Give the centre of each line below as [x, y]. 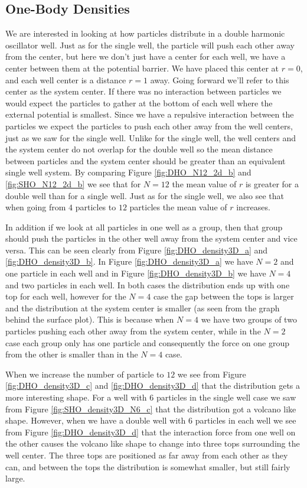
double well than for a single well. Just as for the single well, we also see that [145, 195]
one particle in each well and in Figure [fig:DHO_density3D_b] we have [136, 273]
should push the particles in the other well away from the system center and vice [151, 238]
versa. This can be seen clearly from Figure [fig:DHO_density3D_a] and [137, 250]
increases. [253, 207]
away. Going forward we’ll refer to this [220, 79]
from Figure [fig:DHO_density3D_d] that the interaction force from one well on [151, 432]
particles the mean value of [178, 207]
